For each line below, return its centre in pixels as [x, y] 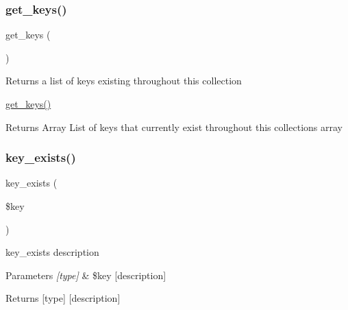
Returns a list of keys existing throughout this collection [124, 81]
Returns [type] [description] [63, 298]
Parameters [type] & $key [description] [86, 275]
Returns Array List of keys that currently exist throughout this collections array [174, 127]
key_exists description [52, 252]
